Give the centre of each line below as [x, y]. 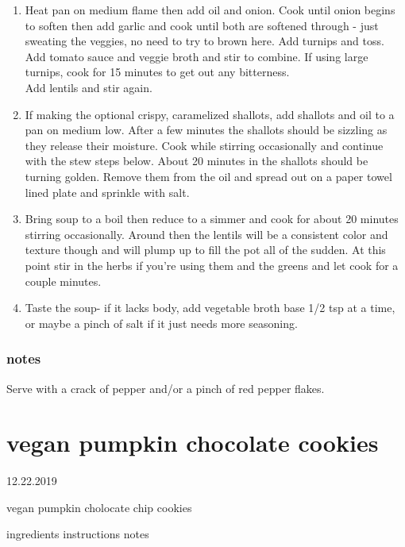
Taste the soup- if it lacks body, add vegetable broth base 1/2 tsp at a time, [210, 308]
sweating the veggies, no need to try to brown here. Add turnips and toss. [204, 41]
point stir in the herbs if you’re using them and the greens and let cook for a [212, 265]
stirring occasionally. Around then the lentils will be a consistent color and [206, 234]
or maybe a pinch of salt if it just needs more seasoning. [161, 323]
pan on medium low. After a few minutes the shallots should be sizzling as [206, 130]
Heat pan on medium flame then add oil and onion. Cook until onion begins [210, 10]
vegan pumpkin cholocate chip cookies [99, 507]
